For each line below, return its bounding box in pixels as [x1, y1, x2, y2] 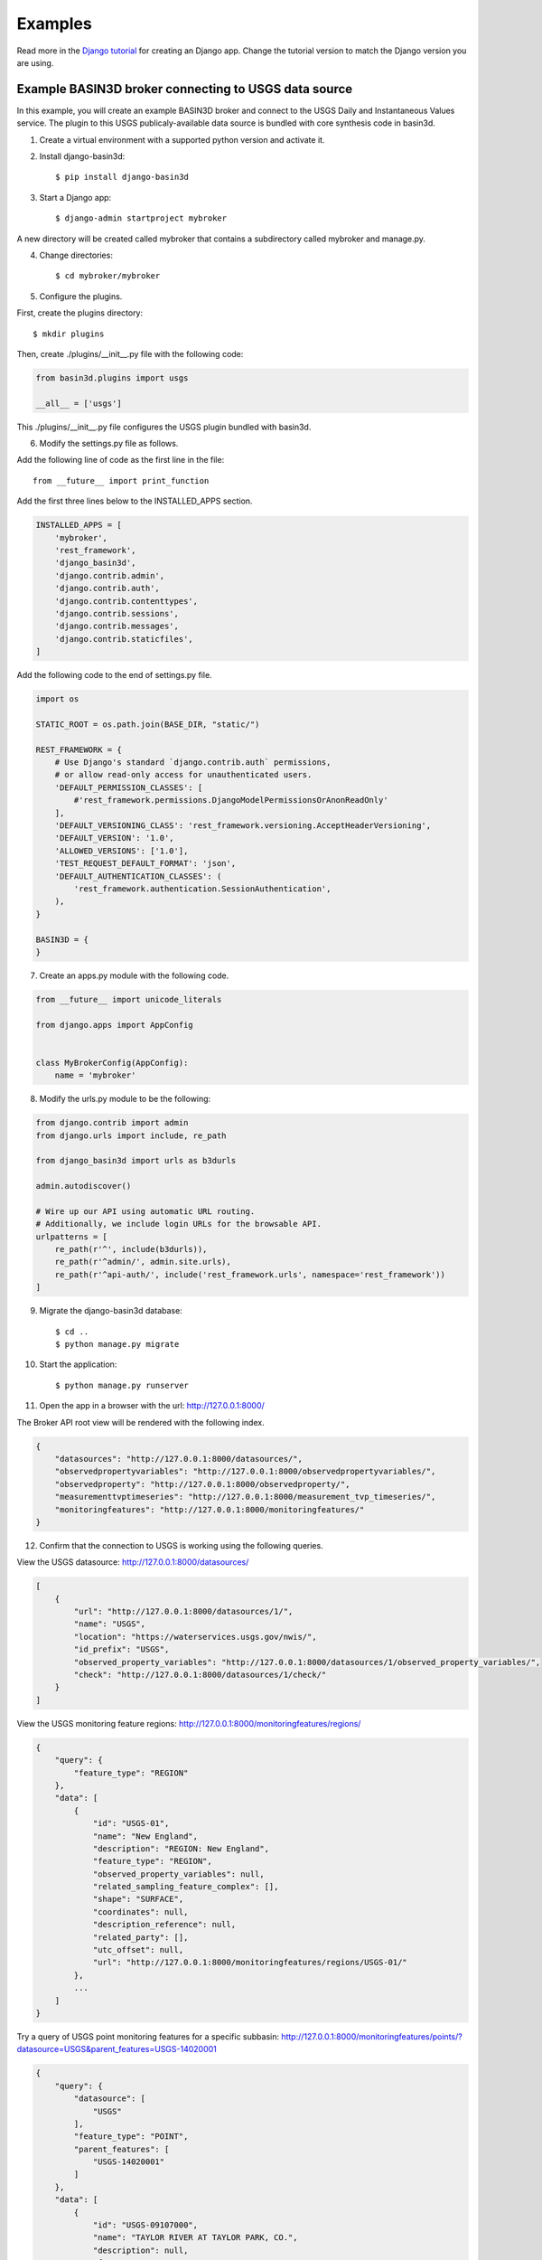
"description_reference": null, [92, 1919, 237, 1930]
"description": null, [92, 2245, 189, 2255]
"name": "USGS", [73, 1619, 146, 1629]
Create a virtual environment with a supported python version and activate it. [39, 134, 325, 145]
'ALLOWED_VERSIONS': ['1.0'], [54, 845, 189, 856]
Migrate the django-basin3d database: [39, 1305, 182, 1316]
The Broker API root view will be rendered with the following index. [16, 1417, 266, 1427]
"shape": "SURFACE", [92, 1894, 184, 1905]
